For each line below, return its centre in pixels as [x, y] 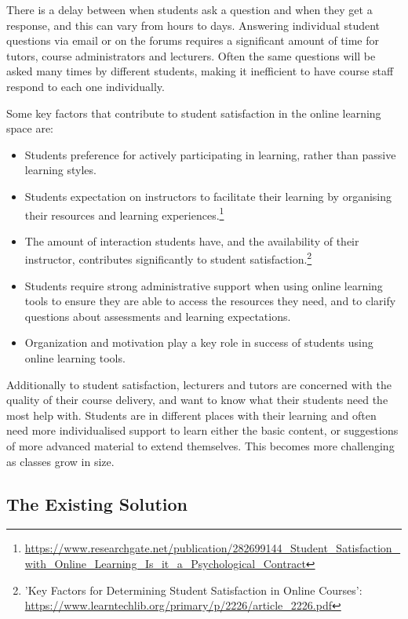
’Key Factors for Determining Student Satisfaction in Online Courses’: [193, 590]
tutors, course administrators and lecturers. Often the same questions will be [191, 55]
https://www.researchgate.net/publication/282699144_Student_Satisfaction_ [213, 548]
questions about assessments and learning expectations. [158, 316]
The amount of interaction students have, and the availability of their [192, 240]
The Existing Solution [97, 503]
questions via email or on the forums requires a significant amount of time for [193, 40]
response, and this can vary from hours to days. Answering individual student [193, 25]
